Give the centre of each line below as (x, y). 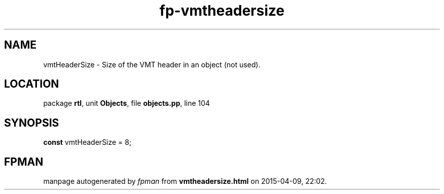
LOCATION (32, 84)
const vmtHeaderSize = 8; (87, 142)
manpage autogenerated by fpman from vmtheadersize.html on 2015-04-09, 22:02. (185, 181)
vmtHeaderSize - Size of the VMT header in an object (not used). (152, 64)
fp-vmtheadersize (222, 11)
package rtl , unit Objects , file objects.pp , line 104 (127, 103)
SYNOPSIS (32, 123)
